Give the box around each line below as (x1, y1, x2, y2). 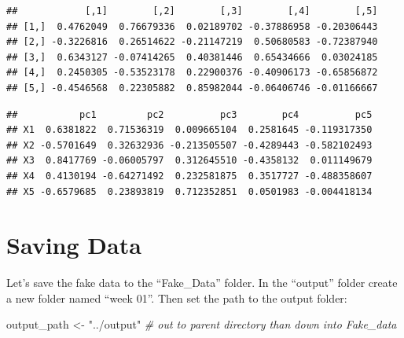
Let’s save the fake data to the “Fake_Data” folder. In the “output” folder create (6, 274, 398, 291)
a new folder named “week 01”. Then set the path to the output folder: (6, 289, 347, 306)
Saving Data (6, 229, 141, 261)
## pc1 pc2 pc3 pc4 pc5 (6, 108, 373, 120)
